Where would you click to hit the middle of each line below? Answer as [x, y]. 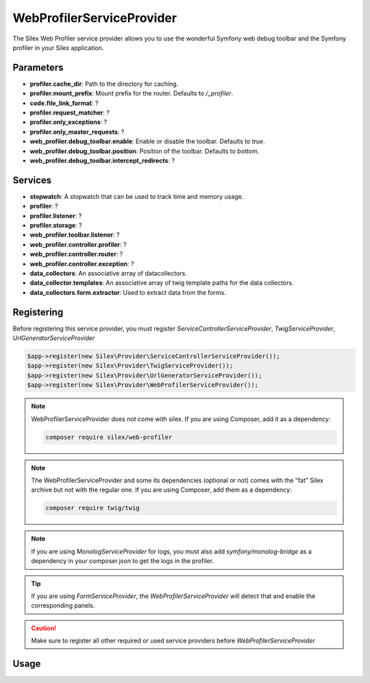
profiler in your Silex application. [58, 47]
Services [32, 180]
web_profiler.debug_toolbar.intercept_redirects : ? [102, 160]
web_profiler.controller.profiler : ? [78, 244]
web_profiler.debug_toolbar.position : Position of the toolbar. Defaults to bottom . [145, 151]
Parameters [38, 68]
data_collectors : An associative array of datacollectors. [109, 273]
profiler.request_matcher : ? [70, 112]
